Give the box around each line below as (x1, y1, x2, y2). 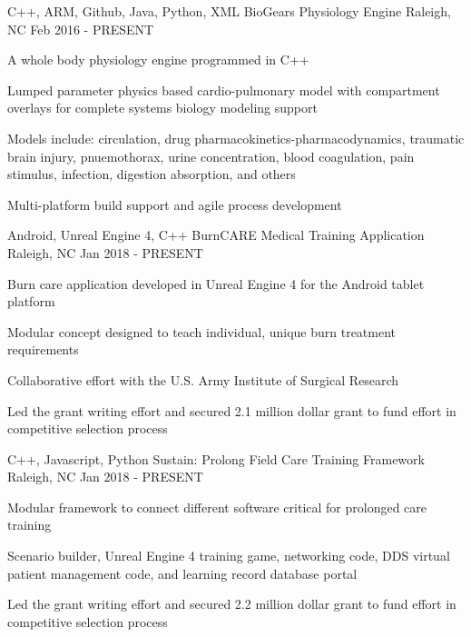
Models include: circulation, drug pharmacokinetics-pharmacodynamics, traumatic (7, 128, 465, 147)
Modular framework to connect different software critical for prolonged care (7, 497, 427, 516)
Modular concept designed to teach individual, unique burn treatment (7, 322, 397, 341)
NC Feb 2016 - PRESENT (7, 19, 154, 38)
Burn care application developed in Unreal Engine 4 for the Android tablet (7, 274, 425, 293)
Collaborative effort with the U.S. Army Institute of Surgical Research (7, 370, 399, 389)
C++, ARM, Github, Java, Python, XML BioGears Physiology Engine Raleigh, (7, 2, 451, 20)
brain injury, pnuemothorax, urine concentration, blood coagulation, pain (7, 146, 415, 165)
